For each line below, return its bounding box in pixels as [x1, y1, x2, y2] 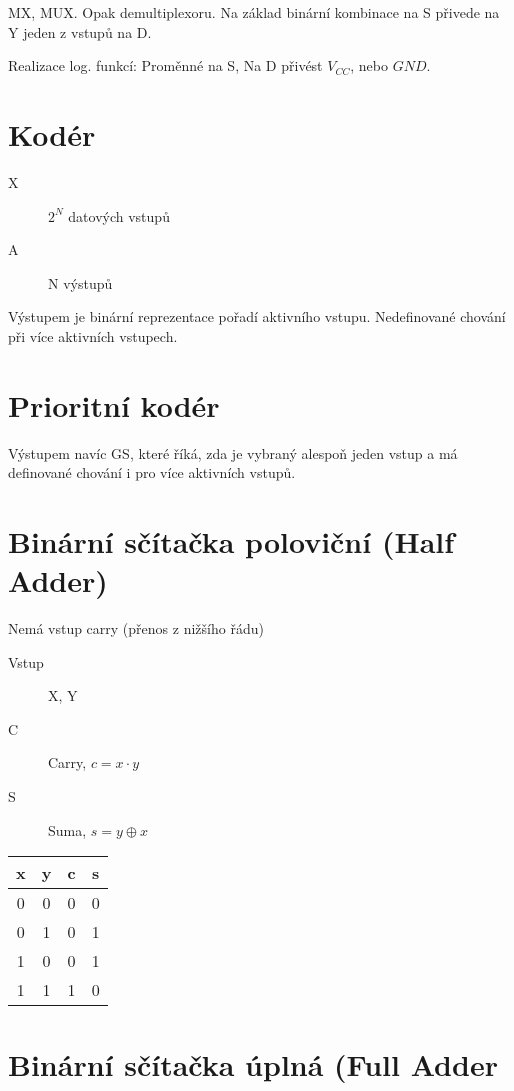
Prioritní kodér [8, 384, 220, 425]
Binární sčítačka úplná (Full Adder [8, 1044, 498, 1085]
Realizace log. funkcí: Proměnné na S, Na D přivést [8, 55, 323, 76]
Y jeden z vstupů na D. [8, 21, 152, 42]
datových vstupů [68, 205, 170, 226]
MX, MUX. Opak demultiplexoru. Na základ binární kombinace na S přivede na [8, 2, 500, 22]
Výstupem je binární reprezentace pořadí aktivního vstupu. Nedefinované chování [8, 306, 506, 327]
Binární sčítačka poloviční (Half [8, 520, 455, 561]
